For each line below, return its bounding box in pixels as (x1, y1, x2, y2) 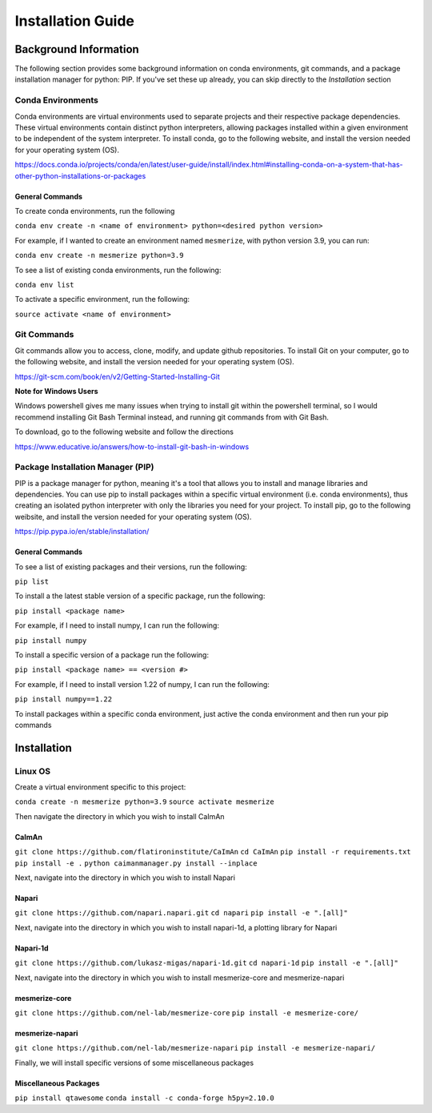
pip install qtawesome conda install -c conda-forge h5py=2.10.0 (14, 1094, 275, 1103)
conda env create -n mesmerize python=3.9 (14, 251, 184, 260)
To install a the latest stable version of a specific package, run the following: (14, 591, 266, 601)
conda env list (14, 280, 75, 289)
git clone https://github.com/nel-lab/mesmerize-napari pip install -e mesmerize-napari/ (14, 1043, 376, 1053)
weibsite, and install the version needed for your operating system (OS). (14, 512, 252, 521)
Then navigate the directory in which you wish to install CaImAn (14, 811, 225, 821)
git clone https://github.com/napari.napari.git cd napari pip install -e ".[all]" (14, 909, 348, 918)
